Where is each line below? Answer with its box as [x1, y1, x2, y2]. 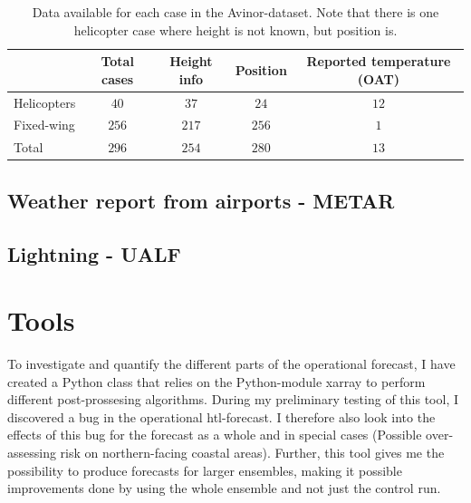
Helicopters [14, 92, 76, 111]
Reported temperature [306, 52, 451, 71]
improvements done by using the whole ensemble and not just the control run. [7, 479, 441, 498]
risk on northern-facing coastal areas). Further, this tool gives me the [60, 443, 445, 462]
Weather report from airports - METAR [7, 186, 395, 214]
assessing [7, 443, 56, 462]
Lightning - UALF [7, 239, 181, 267]
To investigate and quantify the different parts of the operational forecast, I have [7, 354, 456, 373]
